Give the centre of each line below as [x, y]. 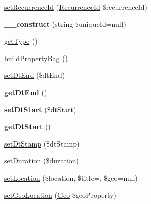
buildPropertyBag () [36, 58]
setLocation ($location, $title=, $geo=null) [71, 177]
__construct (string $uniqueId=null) [65, 24]
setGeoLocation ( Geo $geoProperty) [60, 195]
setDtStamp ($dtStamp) [42, 143]
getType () [21, 41]
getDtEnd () [26, 92]
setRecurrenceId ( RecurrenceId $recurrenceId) [76, 7]
